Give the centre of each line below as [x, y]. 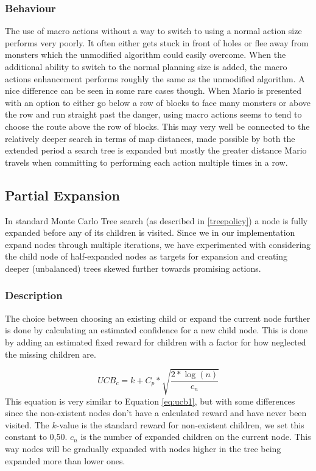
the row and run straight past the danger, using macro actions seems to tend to [153, 114]
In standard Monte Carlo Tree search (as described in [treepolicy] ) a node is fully [156, 220]
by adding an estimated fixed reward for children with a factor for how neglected [156, 342]
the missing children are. [51, 354]
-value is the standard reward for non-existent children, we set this [180, 424]
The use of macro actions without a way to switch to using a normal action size [153, 31]
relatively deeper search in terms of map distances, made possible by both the [150, 138]
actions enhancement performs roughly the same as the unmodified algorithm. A [155, 78]
